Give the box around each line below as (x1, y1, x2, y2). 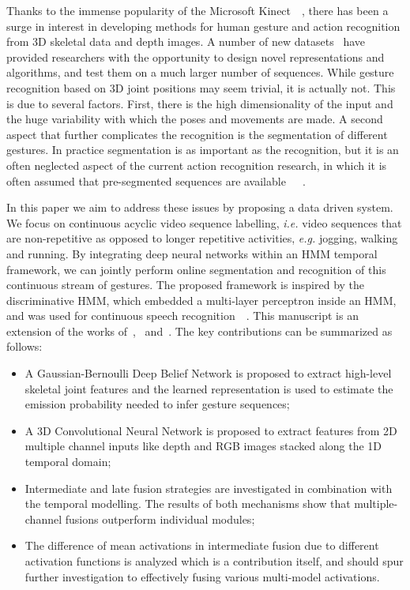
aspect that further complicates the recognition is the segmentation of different (6, 126, 388, 142)
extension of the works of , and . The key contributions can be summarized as (6, 322, 393, 339)
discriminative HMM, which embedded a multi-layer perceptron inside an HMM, (6, 291, 397, 308)
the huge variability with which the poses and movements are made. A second (6, 111, 383, 127)
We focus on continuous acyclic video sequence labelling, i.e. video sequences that (6, 214, 402, 231)
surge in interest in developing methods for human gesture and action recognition (6, 17, 401, 34)
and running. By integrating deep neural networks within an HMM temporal (6, 245, 378, 261)
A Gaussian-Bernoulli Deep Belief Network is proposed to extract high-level (24, 365, 392, 381)
